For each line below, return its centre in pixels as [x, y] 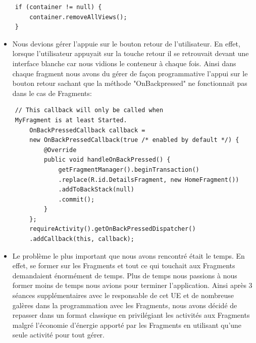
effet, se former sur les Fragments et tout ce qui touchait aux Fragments [124, 265]
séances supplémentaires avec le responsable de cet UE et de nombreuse [123, 295]
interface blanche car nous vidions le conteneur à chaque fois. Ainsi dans [124, 63]
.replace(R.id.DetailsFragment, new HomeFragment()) [149, 180]
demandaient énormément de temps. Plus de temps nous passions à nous [125, 275]
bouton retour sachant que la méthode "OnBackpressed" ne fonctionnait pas [130, 83]
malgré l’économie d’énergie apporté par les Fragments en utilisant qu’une [127, 325]
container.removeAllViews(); [78, 17]
